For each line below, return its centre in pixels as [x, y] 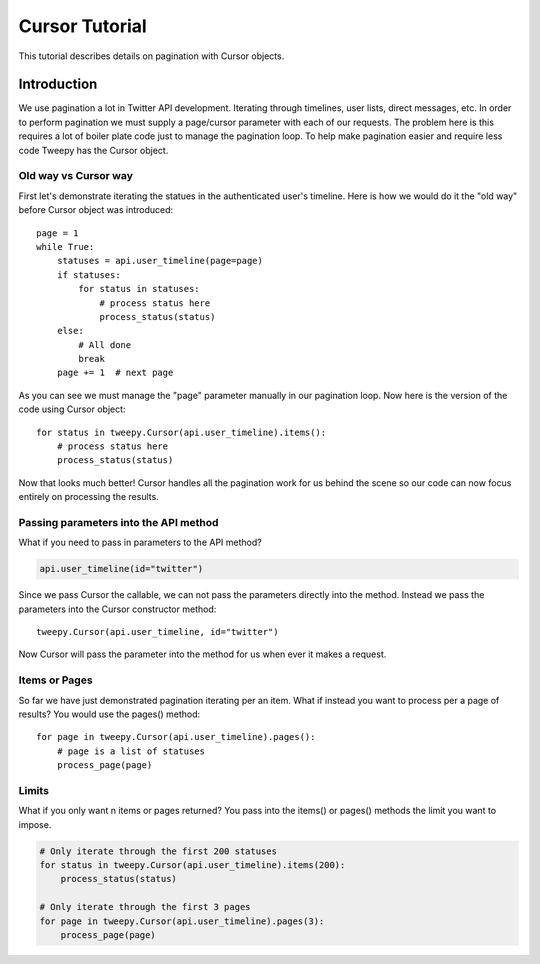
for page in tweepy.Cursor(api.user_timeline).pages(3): [182, 921]
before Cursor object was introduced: [96, 210]
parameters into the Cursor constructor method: [117, 609]
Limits [34, 790]
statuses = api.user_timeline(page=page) [160, 261]
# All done [105, 344]
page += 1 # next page [115, 373]
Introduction [58, 84]
